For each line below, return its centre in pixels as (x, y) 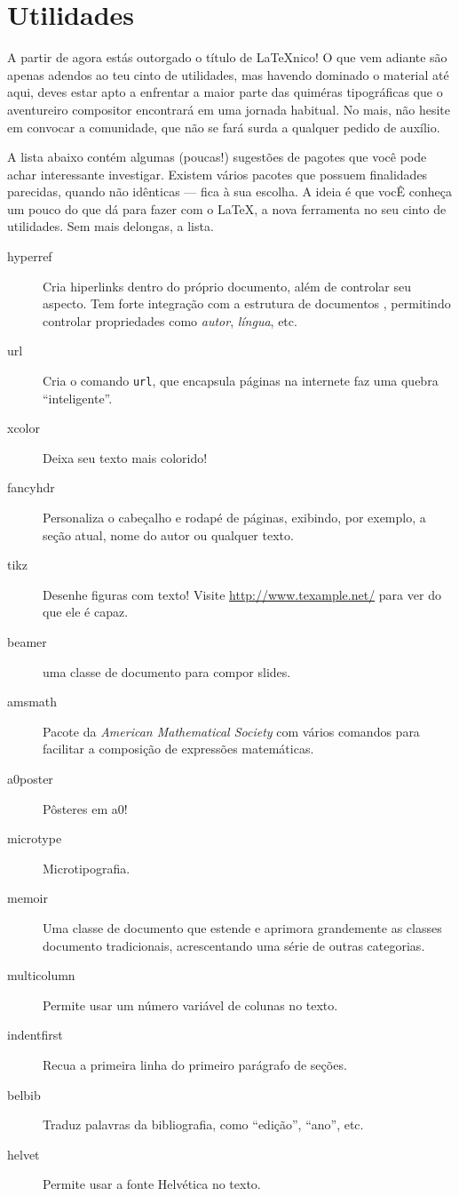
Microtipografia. (87, 868)
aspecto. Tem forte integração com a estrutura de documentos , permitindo (247, 303)
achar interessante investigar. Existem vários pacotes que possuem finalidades (218, 174)
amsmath (32, 702)
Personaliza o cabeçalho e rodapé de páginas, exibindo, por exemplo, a (234, 518)
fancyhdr (31, 487)
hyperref (30, 256)
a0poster (30, 778)
